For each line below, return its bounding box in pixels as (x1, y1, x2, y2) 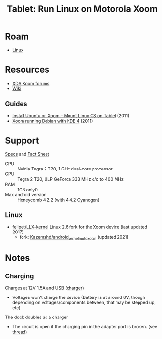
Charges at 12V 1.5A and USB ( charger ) (5, 285, 84, 291)
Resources (5, 64, 50, 75)
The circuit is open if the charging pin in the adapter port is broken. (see (12, 324, 158, 330)
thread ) (12, 329, 27, 335)
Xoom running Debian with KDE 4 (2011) (12, 118, 93, 124)
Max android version (5, 191, 46, 197)
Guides (5, 100, 28, 108)
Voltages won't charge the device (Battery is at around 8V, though (12, 295, 145, 300)
